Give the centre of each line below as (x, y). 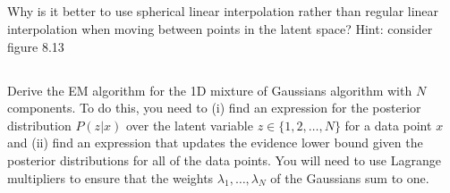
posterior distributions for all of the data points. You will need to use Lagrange (224, 159)
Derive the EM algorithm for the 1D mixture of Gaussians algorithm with (210, 90)
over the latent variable (189, 125)
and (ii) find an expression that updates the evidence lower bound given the (215, 143)
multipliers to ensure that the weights (110, 177)
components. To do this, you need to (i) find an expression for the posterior (214, 108)
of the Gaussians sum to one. (350, 177)
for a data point (388, 125)
